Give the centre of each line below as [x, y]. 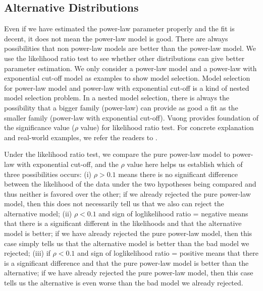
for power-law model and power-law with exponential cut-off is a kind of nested [127, 88]
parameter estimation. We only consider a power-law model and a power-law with [130, 68]
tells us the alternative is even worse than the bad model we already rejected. [124, 283]
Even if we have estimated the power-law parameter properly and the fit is [119, 28]
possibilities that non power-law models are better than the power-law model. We [130, 48]
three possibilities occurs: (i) [48, 174]
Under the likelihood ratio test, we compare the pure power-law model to [117, 154]
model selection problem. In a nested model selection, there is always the [117, 98]
